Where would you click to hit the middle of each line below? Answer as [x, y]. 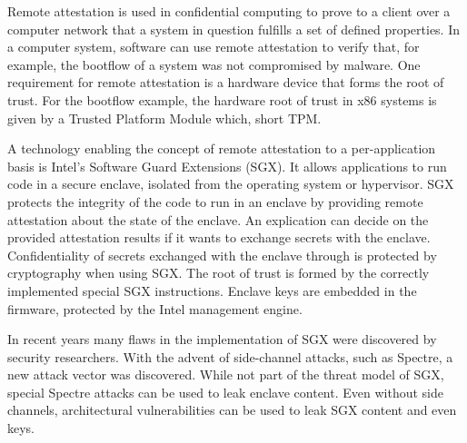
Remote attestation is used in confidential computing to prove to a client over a [229, 11]
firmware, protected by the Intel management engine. [155, 308]
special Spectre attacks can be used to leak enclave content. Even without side [225, 392]
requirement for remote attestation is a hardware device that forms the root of [226, 82]
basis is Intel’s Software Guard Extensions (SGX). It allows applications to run [227, 166]
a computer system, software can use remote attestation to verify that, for [214, 47]
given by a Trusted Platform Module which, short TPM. [164, 118]
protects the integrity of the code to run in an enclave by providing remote [215, 201]
